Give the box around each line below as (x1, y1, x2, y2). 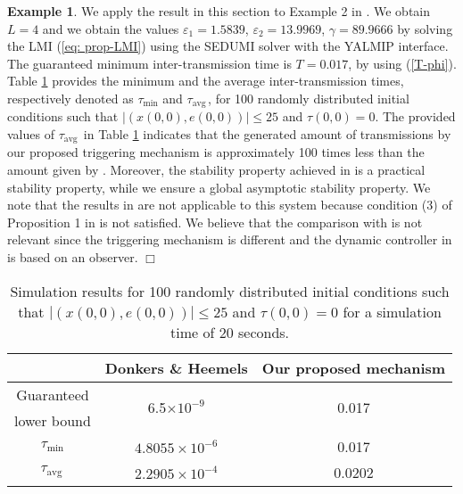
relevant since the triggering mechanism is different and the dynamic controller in (7, 230, 452, 249)
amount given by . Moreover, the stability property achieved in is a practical (7, 161, 426, 179)
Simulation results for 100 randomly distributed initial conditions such (10, 280, 450, 301)
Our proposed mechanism (261, 357, 446, 378)
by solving (397, 19, 453, 37)
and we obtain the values (42, 19, 179, 37)
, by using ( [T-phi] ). (348, 54, 457, 72)
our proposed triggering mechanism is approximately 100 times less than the (7, 143, 425, 161)
